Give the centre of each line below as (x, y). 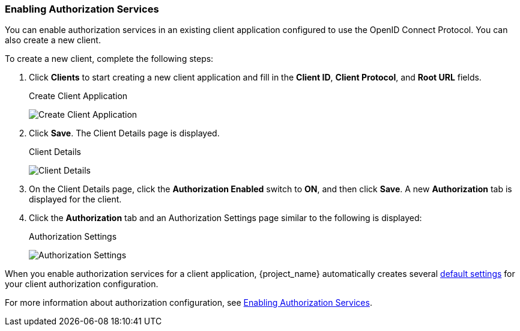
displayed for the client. (75, 199)
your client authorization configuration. (82, 284)
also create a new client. (53, 40)
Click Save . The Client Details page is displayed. (124, 133)
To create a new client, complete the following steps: (109, 59)
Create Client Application (78, 96)
